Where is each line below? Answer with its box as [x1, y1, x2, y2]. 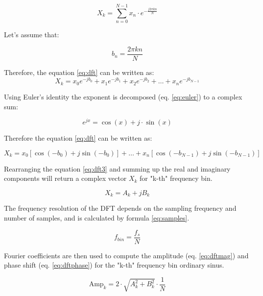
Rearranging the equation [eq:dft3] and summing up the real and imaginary [4, 163, 231, 173]
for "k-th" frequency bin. [140, 173, 213, 183]
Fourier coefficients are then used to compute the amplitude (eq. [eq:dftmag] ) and [4, 250, 249, 260]
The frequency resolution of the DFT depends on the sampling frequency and [4, 203, 237, 213]
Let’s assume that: [4, 29, 59, 40]
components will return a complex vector [4, 173, 127, 183]
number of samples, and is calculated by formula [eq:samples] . [4, 213, 190, 222]
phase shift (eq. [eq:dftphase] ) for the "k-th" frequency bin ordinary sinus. [4, 260, 224, 270]
